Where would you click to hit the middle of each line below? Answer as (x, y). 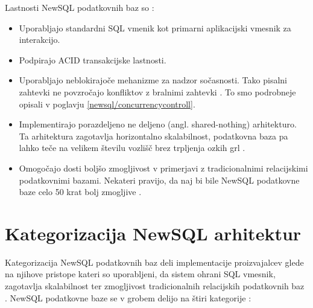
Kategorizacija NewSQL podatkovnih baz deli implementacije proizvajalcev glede (154, 262)
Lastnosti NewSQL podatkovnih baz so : (80, 7)
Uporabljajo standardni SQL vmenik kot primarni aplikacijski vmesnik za (155, 27)
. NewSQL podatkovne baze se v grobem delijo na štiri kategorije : (128, 297)
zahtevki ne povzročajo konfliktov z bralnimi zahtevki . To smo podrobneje (157, 91)
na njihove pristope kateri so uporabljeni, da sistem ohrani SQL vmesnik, (140, 274)
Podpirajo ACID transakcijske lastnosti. (93, 59)
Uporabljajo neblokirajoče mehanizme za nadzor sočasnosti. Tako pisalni (153, 80)
